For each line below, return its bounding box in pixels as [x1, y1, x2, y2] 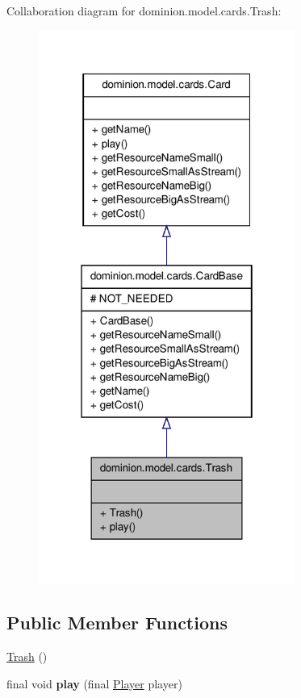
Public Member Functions [6, 610, 228, 635]
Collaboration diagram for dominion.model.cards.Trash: [6, 2, 282, 19]
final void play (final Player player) [6, 675, 182, 692]
